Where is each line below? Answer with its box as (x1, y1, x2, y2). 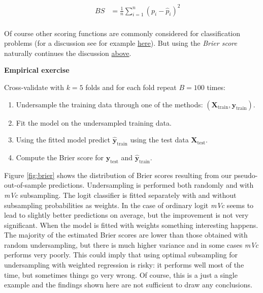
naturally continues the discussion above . (4, 47, 131, 58)
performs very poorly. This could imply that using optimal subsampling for (4, 249, 238, 260)
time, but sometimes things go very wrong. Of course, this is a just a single (4, 269, 238, 280)
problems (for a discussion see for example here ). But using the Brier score (4, 38, 237, 48)
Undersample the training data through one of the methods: (16, 99, 203, 109)
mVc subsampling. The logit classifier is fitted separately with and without (4, 189, 237, 200)
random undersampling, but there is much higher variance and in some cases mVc (4, 239, 259, 250)
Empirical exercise (4, 65, 70, 75)
